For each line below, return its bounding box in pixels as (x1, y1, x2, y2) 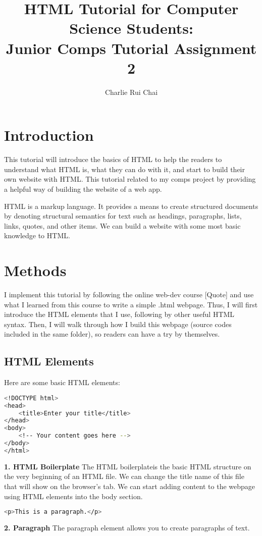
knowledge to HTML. (4, 230, 70, 241)
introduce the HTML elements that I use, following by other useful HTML (4, 309, 235, 319)
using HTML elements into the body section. (4, 491, 143, 501)
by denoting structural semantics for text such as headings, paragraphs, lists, (4, 210, 242, 221)
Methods (4, 260, 67, 281)
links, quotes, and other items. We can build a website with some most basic (4, 220, 241, 231)
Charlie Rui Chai (104, 86, 158, 97)
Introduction (4, 125, 94, 145)
